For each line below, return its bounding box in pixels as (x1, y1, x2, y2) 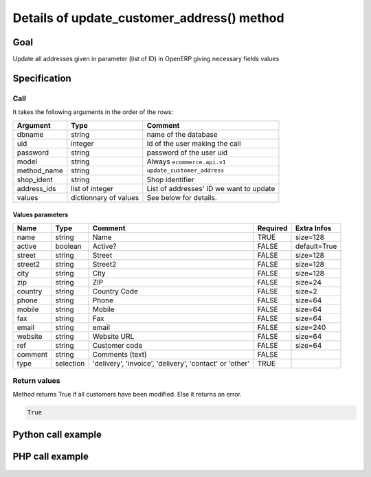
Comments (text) (92, 349, 147, 359)
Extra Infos (295, 223, 332, 233)
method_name (16, 166, 63, 175)
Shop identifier (146, 175, 195, 184)
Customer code (92, 340, 143, 350)
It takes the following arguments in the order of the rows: (12, 108, 174, 116)
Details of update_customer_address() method (12, 10, 284, 25)
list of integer (71, 184, 114, 193)
